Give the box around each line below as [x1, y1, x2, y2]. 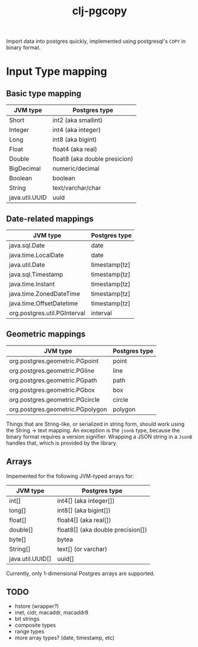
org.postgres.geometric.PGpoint [9, 357, 99, 365]
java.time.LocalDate [9, 251, 64, 259]
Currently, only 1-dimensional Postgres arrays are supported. [6, 570, 155, 577]
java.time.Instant [9, 280, 55, 288]
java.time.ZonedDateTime [9, 290, 81, 298]
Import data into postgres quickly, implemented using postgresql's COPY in [6, 37, 186, 45]
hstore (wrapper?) [14, 602, 59, 610]
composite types [14, 621, 56, 629]
